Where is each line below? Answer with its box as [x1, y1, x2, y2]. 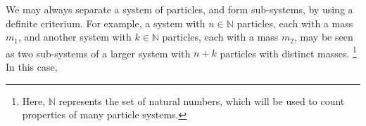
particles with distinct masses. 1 [220, 43, 357, 60]
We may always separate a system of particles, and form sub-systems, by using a [6, 2, 353, 16]
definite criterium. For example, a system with [6, 15, 206, 30]
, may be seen [294, 29, 353, 44]
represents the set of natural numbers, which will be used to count [58, 93, 345, 108]
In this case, [6, 59, 58, 74]
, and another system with [18, 29, 132, 44]
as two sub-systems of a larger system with [6, 45, 191, 60]
